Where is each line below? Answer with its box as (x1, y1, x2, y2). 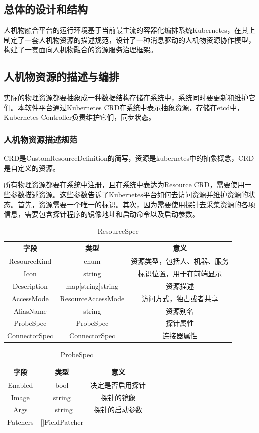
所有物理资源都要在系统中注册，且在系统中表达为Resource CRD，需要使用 (4, 179, 245, 190)
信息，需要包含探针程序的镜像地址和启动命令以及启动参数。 (4, 209, 199, 219)
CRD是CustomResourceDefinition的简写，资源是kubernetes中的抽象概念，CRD (4, 153, 254, 163)
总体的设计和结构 (4, 1, 88, 17)
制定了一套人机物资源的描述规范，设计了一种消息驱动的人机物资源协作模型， (4, 34, 255, 45)
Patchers (7, 417, 34, 427)
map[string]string (66, 280, 119, 291)
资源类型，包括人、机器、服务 (131, 256, 229, 266)
